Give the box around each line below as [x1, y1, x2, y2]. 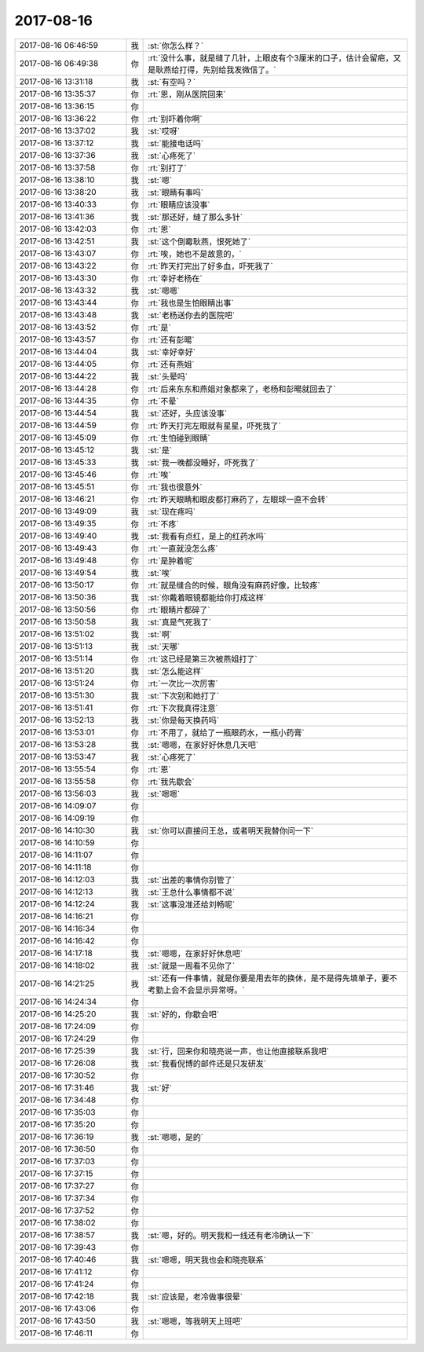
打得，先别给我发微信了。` [179, 64, 276, 75]
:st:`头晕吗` [148, 371, 188, 382]
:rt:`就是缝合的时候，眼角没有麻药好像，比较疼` [148, 580, 321, 591]
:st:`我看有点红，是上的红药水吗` [148, 530, 267, 541]
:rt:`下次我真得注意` [148, 702, 219, 713]
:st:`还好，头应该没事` [148, 408, 228, 419]
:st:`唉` [148, 567, 173, 578]
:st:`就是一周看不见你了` [148, 960, 236, 971]
